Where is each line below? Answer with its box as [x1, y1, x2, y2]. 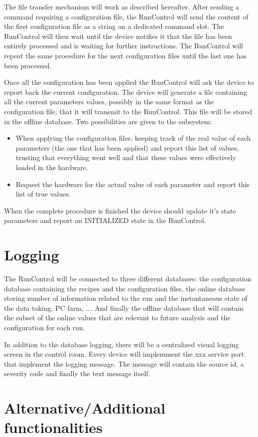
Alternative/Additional [4, 398, 165, 418]
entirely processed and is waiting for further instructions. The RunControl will [4, 40, 244, 51]
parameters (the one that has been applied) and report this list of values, [15, 142, 239, 153]
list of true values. [15, 189, 71, 199]
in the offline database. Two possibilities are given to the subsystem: [4, 116, 212, 126]
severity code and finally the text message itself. [4, 368, 150, 379]
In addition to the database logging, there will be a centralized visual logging [4, 339, 239, 349]
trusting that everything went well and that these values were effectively [15, 152, 236, 163]
